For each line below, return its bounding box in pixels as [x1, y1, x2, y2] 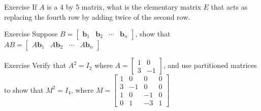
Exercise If [4, 2, 37, 12]
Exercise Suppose [4, 28, 58, 39]
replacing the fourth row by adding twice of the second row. [4, 11, 190, 22]
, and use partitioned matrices [163, 60, 257, 70]
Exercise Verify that [4, 60, 67, 70]
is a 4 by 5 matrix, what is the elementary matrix [47, 2, 201, 12]
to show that [4, 84, 44, 95]
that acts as [211, 2, 248, 12]
